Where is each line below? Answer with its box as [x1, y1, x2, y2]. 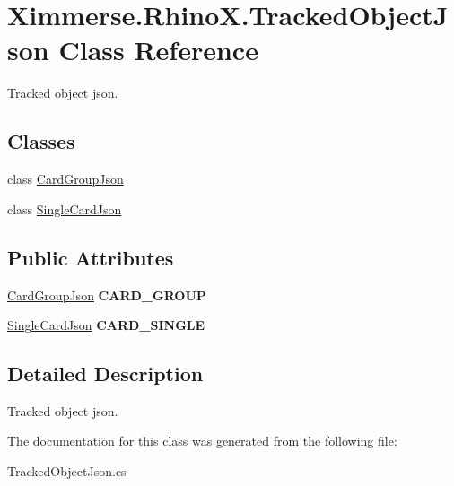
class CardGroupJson [7, 169, 124, 188]
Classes [7, 127, 75, 155]
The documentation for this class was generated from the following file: [7, 431, 397, 450]
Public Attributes [7, 243, 174, 271]
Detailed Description [7, 360, 204, 387]
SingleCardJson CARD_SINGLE [7, 316, 205, 334]
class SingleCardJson [7, 199, 122, 218]
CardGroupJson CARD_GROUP [7, 285, 206, 304]
